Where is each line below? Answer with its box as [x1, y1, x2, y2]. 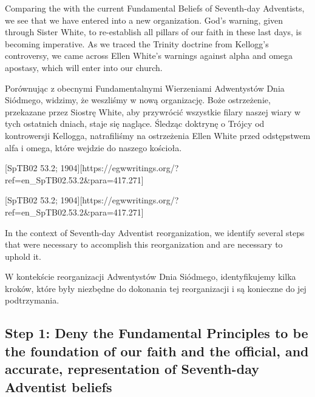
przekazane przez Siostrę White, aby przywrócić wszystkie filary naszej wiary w [5, 105, 301, 118]
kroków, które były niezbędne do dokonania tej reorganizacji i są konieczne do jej [5, 282, 307, 294]
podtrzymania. [5, 294, 59, 307]
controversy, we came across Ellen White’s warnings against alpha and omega [5, 49, 293, 62]
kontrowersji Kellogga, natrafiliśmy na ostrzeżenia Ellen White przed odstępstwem [5, 129, 311, 141]
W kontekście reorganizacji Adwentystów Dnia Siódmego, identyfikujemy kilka [5, 270, 296, 283]
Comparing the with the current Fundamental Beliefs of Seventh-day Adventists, [5, 2, 305, 14]
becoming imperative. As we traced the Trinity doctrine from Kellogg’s [5, 37, 269, 50]
